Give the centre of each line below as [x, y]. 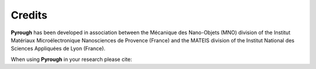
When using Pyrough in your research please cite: [71, 59]
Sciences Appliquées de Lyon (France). [58, 49]
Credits [29, 15]
